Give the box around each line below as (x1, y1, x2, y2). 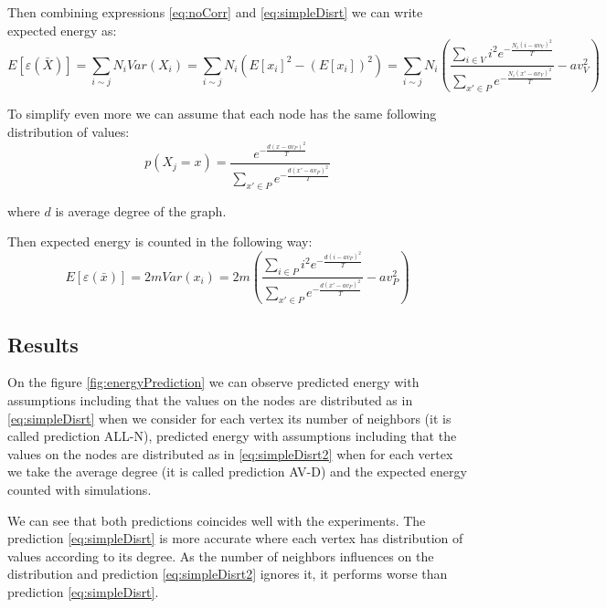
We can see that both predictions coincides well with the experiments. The (7, 510, 426, 529)
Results (7, 330, 79, 358)
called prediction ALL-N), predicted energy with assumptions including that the (7, 426, 457, 446)
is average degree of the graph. (55, 201, 227, 220)
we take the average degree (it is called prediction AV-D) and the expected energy (7, 462, 467, 481)
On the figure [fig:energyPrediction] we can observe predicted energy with (7, 372, 420, 392)
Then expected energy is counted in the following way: (7, 232, 313, 251)
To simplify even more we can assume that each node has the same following (7, 104, 437, 123)
